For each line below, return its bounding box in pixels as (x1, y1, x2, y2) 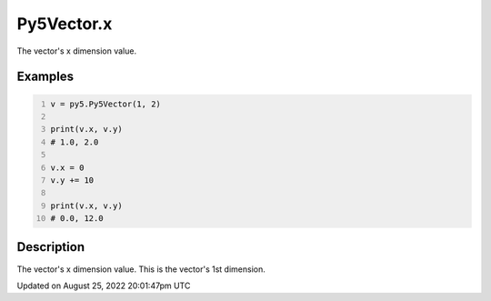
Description (16, 239, 85, 255)
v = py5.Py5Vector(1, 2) (50, 98, 161, 109)
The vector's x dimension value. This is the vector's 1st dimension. (16, 264, 266, 275)
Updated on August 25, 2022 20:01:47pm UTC (16, 280, 191, 291)
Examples (16, 69, 75, 85)
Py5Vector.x (16, 14, 113, 34)
